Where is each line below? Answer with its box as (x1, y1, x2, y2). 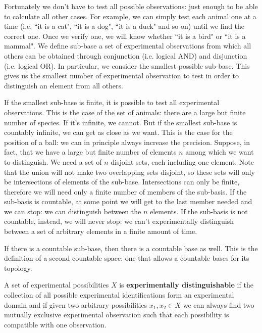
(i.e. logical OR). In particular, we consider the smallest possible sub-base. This (4, 60, 250, 71)
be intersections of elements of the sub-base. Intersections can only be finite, (4, 176, 240, 187)
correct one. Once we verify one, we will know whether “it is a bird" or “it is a (4, 30, 246, 41)
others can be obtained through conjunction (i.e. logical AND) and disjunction (4, 50, 247, 61)
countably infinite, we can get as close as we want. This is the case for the (4, 127, 233, 137)
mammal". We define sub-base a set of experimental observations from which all (4, 40, 251, 51)
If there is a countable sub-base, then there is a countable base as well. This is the (4, 243, 258, 253)
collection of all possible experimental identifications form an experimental (4, 290, 234, 300)
